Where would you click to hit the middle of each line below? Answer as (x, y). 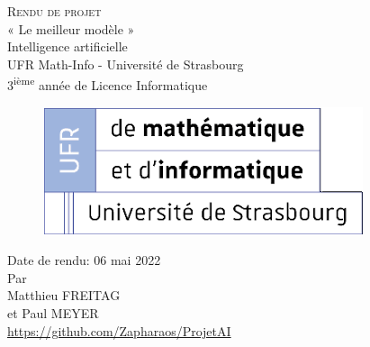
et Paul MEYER (53, 313)
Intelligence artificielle (68, 46)
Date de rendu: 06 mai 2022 (84, 260)
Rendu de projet (54, 11)
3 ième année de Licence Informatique (108, 84)
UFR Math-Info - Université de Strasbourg (126, 64)
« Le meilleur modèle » (71, 28)
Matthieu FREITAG (64, 295)
